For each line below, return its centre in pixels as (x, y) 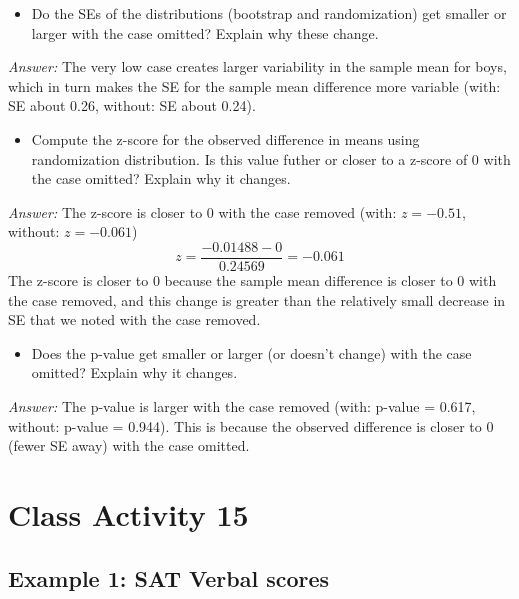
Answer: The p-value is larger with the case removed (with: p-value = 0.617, (242, 405)
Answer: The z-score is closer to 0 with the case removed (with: (202, 211)
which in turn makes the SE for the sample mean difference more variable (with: (254, 85)
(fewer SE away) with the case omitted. (129, 445)
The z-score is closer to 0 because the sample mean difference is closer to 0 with (252, 280)
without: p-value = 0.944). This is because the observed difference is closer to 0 (251, 425)
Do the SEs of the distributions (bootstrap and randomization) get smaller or (269, 13)
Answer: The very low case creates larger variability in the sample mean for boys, (257, 66)
